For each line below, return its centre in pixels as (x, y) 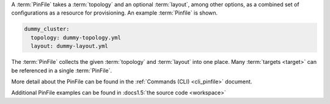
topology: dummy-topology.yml (76, 37)
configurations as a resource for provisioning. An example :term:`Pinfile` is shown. (115, 13)
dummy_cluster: (47, 29)
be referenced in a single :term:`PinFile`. (62, 71)
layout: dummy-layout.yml (69, 46)
